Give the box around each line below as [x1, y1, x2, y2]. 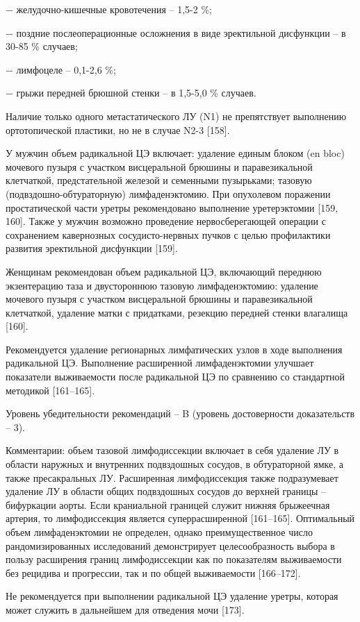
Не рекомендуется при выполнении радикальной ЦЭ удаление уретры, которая [6, 589, 338, 603]
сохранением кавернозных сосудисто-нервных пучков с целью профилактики [6, 227, 331, 242]
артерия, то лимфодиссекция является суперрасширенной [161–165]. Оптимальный [6, 511, 355, 526]
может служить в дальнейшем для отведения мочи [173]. [6, 602, 245, 616]
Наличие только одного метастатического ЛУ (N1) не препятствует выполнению [6, 108, 347, 123]
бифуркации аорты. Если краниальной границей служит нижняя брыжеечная [6, 497, 330, 512]
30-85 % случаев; [6, 39, 78, 53]
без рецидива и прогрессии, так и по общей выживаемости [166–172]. [6, 565, 301, 580]
